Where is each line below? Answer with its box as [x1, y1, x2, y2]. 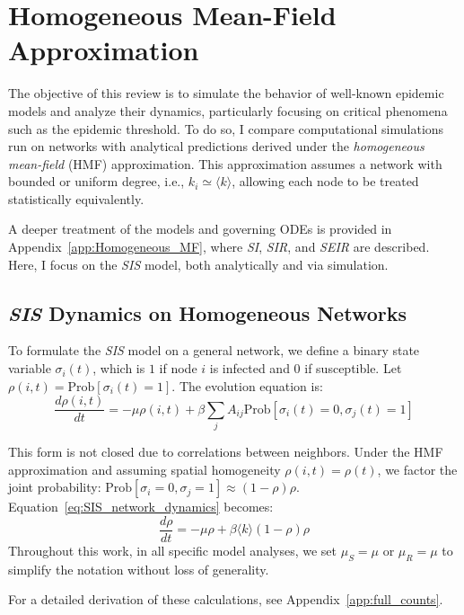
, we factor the [377, 459, 458, 478]
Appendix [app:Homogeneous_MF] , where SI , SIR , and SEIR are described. [8, 237, 430, 256]
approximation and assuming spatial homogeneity [8, 459, 281, 478]
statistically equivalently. [8, 189, 144, 208]
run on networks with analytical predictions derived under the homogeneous [8, 137, 425, 156]
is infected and [209, 359, 290, 378]
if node [159, 359, 197, 378]
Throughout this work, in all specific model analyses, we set [8, 540, 337, 559]
